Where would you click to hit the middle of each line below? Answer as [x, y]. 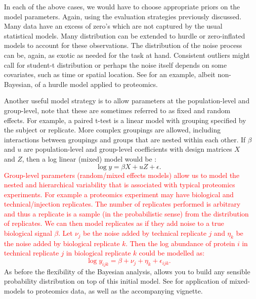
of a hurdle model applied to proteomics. [96, 84]
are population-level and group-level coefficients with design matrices [128, 149]
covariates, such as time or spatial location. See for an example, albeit [110, 74]
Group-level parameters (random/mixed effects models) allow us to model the [122, 175]
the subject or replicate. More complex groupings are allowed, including [112, 130]
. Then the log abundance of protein [180, 243]
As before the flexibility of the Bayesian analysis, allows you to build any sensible [127, 271]
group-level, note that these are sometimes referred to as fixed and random [117, 110]
